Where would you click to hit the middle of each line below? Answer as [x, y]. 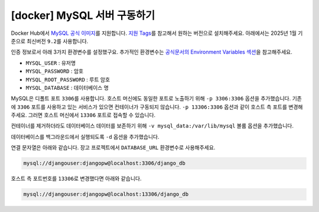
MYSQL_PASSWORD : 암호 [55, 71]
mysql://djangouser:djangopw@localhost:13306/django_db [106, 194]
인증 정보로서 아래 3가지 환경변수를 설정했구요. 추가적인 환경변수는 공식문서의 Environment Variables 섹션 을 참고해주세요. [152, 52]
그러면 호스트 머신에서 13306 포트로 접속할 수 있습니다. [92, 115]
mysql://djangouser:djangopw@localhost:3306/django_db [104, 163]
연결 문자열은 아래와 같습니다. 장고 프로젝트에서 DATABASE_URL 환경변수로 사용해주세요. [113, 148]
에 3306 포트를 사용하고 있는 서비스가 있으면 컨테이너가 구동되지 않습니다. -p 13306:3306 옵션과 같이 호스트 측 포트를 [149, 107]
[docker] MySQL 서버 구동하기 [83, 15]
